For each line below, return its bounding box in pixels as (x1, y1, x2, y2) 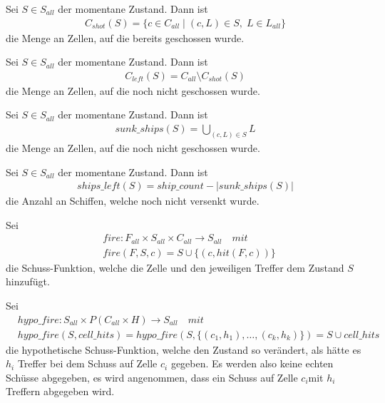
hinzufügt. (6, 274, 50, 289)
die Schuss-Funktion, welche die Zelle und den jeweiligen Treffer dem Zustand (6, 260, 344, 275)
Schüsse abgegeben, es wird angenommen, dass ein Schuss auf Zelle (6, 369, 298, 384)
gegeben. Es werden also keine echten (170, 356, 334, 371)
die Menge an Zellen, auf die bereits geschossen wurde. (6, 30, 245, 45)
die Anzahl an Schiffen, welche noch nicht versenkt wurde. (6, 193, 260, 208)
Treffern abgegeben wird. (6, 384, 115, 399)
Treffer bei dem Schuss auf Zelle (17, 356, 158, 371)
